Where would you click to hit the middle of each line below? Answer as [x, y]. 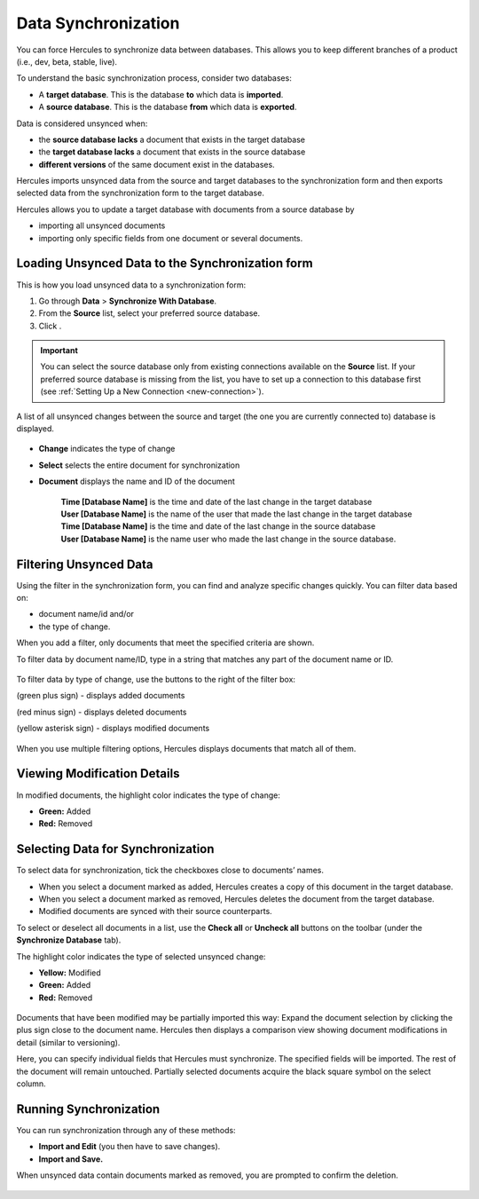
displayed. [35, 429]
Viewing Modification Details [98, 773]
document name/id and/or [86, 614]
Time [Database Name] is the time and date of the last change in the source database [218, 526]
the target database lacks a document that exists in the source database [172, 152]
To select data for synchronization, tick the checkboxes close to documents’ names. [170, 871]
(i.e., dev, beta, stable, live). [67, 61]
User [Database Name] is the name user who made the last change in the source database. [228, 539]
